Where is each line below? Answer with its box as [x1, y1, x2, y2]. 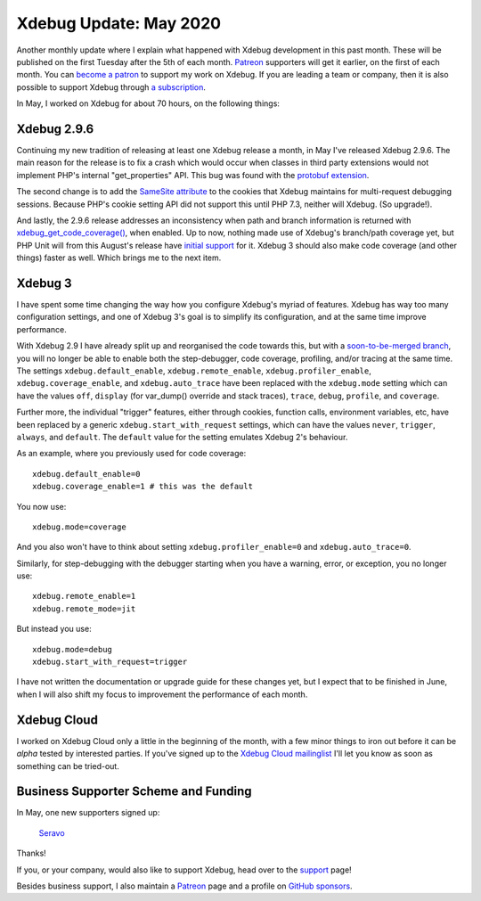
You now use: [16, 501, 67, 512]
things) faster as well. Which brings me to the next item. [16, 252, 222, 263]
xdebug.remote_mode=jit [32, 603, 136, 614]
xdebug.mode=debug [32, 644, 113, 654]
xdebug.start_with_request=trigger [32, 657, 188, 668]
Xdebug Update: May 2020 [16, 13, 222, 33]
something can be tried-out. [16, 760, 119, 771]
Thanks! [16, 848, 46, 859]
